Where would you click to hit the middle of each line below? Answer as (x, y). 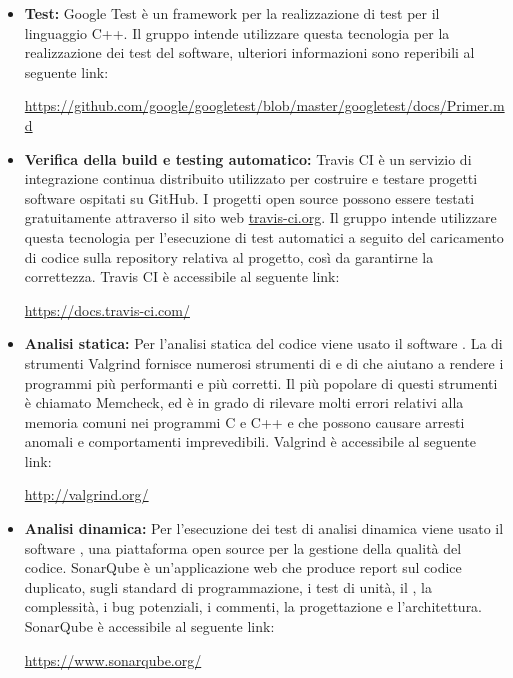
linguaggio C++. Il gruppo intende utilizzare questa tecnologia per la (237, 32)
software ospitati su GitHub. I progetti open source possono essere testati (249, 197)
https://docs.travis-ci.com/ (107, 309)
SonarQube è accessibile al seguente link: (149, 626)
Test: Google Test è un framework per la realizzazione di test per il (232, 13)
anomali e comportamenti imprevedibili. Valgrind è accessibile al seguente (250, 441)
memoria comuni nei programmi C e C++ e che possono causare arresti (244, 421)
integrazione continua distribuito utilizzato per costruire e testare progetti (251, 178)
